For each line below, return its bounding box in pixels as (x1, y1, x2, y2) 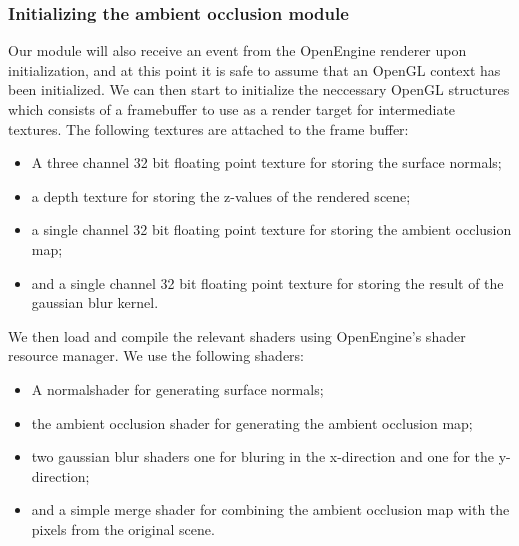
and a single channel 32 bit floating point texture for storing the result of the (31, 272, 504, 293)
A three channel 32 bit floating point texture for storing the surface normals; (31, 152, 502, 173)
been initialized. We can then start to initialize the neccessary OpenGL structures (8, 79, 510, 100)
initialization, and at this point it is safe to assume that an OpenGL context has (8, 59, 501, 80)
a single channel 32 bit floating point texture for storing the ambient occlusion (31, 219, 512, 240)
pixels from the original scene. (31, 518, 215, 539)
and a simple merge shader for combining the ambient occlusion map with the (31, 499, 510, 520)
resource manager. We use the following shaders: (8, 345, 305, 366)
